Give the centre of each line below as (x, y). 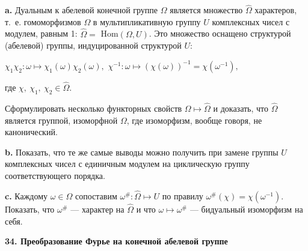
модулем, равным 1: (41, 33)
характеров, (276, 10)
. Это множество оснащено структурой (220, 33)
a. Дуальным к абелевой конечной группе (82, 10)
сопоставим (96, 195)
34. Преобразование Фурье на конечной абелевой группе (116, 241)
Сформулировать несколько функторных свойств (94, 108)
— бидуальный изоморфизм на (246, 209)
